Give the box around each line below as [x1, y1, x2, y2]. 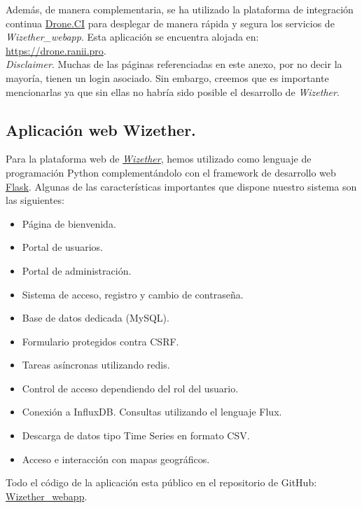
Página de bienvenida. [22, 216, 116, 231]
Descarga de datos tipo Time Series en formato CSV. [22, 428, 250, 443]
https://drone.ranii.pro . [6, 43, 106, 57]
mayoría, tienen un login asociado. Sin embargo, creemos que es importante [6, 70, 329, 85]
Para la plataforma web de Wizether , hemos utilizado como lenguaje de [6, 151, 312, 166]
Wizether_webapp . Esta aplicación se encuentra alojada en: [6, 29, 259, 44]
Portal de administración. [22, 263, 132, 277]
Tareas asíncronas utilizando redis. [22, 357, 170, 372]
